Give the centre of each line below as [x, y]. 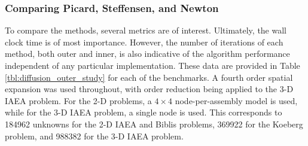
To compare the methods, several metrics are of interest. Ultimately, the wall [146, 30]
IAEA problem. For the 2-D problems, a [78, 100]
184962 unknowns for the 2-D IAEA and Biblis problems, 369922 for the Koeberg [154, 124]
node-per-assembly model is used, [236, 100]
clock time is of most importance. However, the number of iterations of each [144, 42]
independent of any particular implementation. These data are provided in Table [153, 65]
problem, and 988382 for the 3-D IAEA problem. [94, 136]
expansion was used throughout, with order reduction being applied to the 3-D [149, 89]
